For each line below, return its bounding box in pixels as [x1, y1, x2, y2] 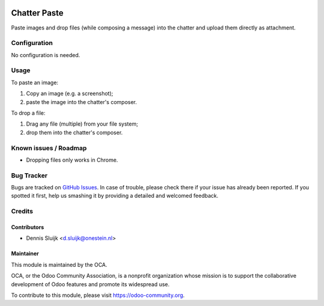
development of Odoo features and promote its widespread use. [11, 280, 170, 288]
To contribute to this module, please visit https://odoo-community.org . [11, 292, 185, 299]
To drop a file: [11, 109, 46, 117]
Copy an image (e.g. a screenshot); [26, 90, 113, 97]
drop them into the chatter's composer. [26, 129, 123, 136]
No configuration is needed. [11, 51, 80, 58]
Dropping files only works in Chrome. [26, 156, 118, 164]
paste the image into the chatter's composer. [26, 98, 137, 105]
